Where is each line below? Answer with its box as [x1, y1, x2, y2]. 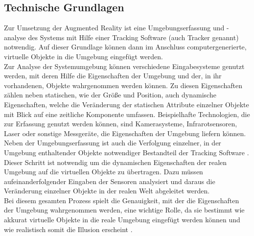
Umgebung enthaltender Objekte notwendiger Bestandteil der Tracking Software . [4, 147, 249, 157]
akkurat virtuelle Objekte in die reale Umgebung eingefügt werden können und [4, 214, 240, 225]
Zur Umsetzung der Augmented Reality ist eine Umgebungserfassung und [4, 23, 225, 33]
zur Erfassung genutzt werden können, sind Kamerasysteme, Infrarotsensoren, [4, 118, 237, 129]
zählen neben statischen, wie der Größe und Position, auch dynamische [4, 90, 216, 100]
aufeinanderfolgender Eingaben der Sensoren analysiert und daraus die [4, 176, 215, 186]
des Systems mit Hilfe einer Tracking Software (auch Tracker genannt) [28, 32, 239, 42]
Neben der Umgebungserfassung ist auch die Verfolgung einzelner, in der [4, 138, 221, 148]
